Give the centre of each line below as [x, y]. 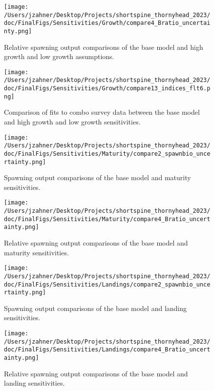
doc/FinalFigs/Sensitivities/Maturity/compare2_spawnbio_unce [107, 154]
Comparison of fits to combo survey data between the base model [102, 112]
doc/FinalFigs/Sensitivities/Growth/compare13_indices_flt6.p [107, 89]
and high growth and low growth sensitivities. [72, 122]
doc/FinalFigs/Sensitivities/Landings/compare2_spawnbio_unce [107, 284]
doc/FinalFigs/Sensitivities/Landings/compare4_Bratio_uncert [107, 350]
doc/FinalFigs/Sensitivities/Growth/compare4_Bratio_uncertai [107, 23]
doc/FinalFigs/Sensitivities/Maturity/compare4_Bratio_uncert [107, 219]
